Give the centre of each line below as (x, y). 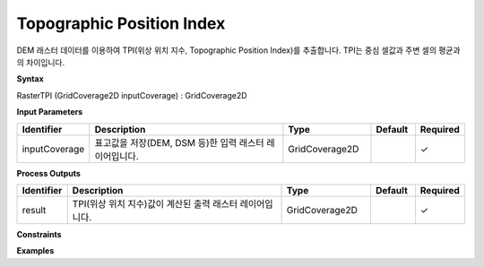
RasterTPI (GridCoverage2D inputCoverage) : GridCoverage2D (132, 95)
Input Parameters (50, 112)
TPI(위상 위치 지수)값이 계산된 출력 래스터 (155, 203)
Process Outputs (48, 173)
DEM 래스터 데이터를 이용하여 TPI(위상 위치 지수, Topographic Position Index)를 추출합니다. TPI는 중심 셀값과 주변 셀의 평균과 (238, 50)
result (34, 210)
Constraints (39, 234)
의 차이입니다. (41, 62)
